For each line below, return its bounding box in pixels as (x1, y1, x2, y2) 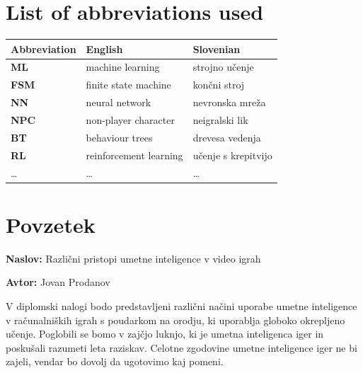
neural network (86, 95, 151, 110)
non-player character (86, 113, 175, 127)
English (86, 41, 123, 56)
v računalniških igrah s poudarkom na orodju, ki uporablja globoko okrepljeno (6, 312, 345, 327)
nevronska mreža (192, 95, 266, 110)
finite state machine (86, 77, 171, 92)
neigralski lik (192, 113, 248, 127)
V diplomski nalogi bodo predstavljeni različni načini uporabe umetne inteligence (6, 298, 357, 313)
